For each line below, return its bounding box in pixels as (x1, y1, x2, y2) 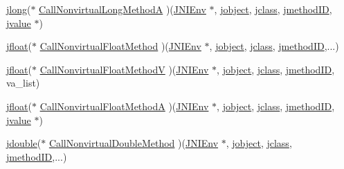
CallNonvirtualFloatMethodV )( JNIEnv (39, 62, 209, 76)
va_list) (6, 75, 40, 90)
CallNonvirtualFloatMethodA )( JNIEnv (39, 98, 209, 113)
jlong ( (6, 2, 31, 16)
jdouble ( (6, 136, 42, 150)
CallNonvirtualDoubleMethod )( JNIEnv (48, 136, 219, 150)
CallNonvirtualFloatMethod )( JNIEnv (39, 39, 201, 53)
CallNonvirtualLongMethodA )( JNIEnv (39, 2, 206, 16)
